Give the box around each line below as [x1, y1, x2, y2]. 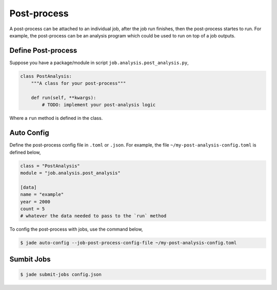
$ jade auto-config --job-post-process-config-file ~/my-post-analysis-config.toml [20, 240, 237, 246]
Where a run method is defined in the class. [9, 115, 103, 121]
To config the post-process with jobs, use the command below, [9, 226, 143, 233]
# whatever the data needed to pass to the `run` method [20, 213, 167, 219]
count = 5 [20, 206, 45, 212]
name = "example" [20, 192, 64, 197]
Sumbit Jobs [9, 255, 51, 263]
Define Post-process [9, 46, 77, 55]
